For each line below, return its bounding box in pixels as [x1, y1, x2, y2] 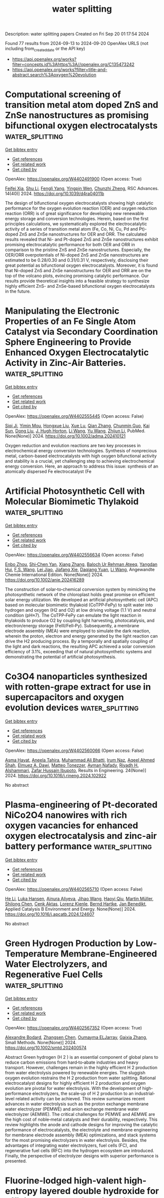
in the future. [5, 288, 31, 294]
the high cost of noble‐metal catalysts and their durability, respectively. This [5, 1116, 158, 1122]
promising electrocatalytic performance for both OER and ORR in [5, 241, 135, 247]
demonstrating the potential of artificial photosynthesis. [5, 654, 117, 660]
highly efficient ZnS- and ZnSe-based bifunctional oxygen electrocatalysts [5, 283, 155, 289]
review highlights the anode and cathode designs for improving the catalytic [5, 1121, 158, 1127]
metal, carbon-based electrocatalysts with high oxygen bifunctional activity [5, 453, 157, 459]
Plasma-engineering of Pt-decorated [5, 799, 158, 810]
